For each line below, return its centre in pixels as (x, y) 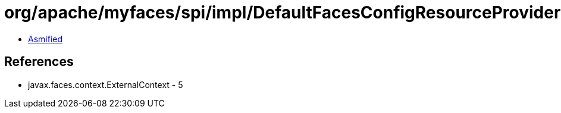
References (39, 62)
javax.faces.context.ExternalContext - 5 (106, 84)
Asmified (46, 39)
